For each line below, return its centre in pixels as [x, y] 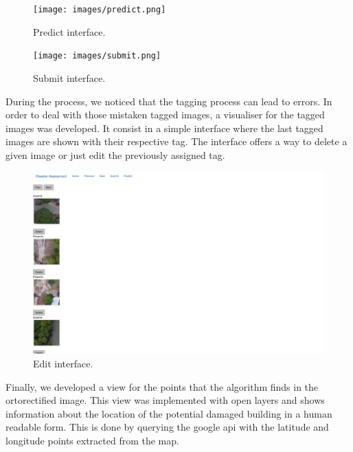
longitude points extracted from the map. [92, 441]
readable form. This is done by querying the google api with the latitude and [167, 427]
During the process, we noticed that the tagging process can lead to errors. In [169, 101]
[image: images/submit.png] [97, 56]
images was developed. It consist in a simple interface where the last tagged [164, 128]
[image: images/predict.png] [100, 10]
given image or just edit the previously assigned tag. [115, 154]
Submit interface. [69, 77]
